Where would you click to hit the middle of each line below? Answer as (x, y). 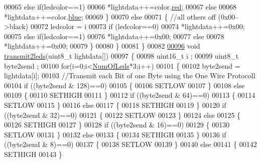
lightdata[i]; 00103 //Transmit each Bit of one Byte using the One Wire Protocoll (130, 75)
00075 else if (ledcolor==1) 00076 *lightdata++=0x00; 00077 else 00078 (114, 36)
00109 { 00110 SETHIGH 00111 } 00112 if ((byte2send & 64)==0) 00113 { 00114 (130, 95)
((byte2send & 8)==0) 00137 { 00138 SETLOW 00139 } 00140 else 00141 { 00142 (130, 144)
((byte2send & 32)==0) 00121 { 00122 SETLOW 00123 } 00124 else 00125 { (122, 115)
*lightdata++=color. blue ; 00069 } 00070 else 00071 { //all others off (110, 16)
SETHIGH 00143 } (33, 154)
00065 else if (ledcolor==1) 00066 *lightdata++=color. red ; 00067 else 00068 (120, 7)
